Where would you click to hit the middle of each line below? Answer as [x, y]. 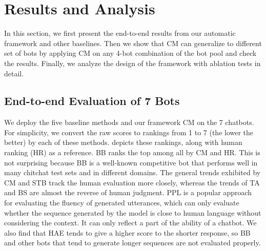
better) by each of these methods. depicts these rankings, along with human [123, 142]
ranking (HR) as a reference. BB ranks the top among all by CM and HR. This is [132, 152]
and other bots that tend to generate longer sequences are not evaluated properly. [132, 243]
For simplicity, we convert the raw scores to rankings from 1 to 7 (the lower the [129, 132]
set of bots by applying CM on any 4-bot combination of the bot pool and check [130, 53]
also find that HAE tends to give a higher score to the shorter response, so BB [127, 232]
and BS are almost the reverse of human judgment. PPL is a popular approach [128, 192]
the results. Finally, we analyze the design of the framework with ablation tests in [132, 63]
